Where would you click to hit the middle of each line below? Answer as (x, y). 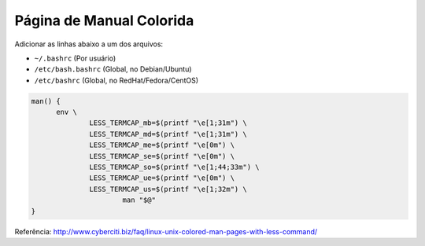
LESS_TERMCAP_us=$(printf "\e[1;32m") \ (168, 189)
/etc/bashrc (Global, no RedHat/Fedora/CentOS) (116, 80)
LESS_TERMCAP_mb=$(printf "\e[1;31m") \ (168, 123)
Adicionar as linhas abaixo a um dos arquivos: (89, 44)
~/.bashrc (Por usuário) (75, 58)
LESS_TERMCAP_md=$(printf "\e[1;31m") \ (168, 134)
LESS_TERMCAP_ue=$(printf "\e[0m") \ (162, 178)
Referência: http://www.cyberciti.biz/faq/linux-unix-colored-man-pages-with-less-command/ (166, 231)
